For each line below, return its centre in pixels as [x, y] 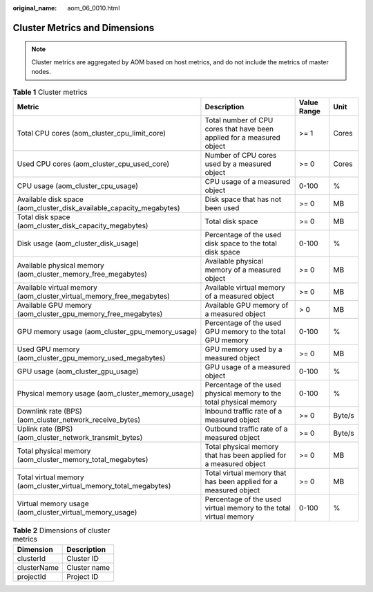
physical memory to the [243, 393]
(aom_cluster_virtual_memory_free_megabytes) [94, 296]
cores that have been [239, 129]
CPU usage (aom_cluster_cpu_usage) [77, 185]
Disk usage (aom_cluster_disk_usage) [78, 243]
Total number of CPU [239, 120]
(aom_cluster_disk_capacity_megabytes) [83, 225]
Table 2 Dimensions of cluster [61, 530]
